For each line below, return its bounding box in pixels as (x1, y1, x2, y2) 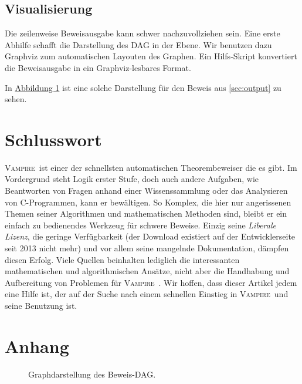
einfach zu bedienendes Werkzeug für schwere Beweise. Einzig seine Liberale (5, 218, 276, 231)
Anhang (5, 334, 69, 358)
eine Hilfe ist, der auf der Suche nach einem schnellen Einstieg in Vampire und (5, 288, 289, 300)
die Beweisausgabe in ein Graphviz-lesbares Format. (5, 61, 191, 73)
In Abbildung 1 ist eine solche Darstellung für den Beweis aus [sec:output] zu (5, 81, 281, 93)
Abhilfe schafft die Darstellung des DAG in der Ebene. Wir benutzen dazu (5, 38, 272, 50)
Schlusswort (5, 127, 102, 151)
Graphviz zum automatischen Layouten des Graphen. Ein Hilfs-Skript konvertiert (5, 50, 297, 62)
